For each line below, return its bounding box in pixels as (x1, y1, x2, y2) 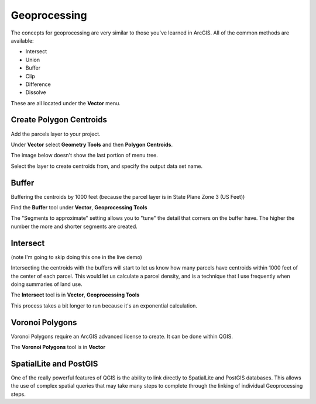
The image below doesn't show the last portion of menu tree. (11, 152, 158, 159)
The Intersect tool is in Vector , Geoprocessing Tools (11, 291, 140, 298)
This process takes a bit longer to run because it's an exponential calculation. (11, 302, 198, 309)
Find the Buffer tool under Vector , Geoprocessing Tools (11, 204, 147, 211)
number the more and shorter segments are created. (11, 223, 138, 230)
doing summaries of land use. (11, 281, 83, 288)
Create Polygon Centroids (11, 115, 108, 125)
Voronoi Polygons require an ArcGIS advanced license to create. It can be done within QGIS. (11, 333, 233, 340)
